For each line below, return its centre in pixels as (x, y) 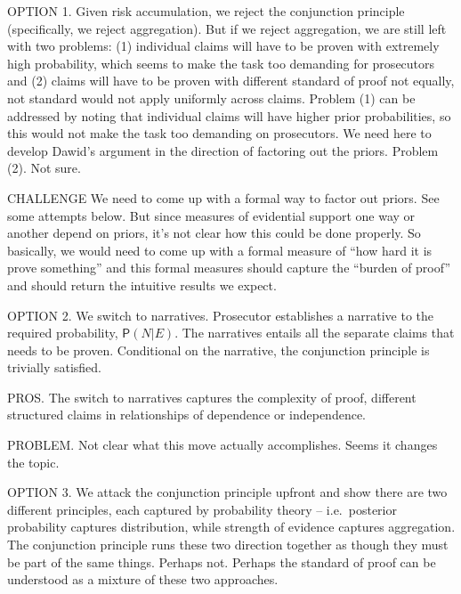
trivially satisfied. (54, 367)
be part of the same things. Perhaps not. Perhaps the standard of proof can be (222, 561)
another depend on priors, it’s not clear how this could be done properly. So (214, 233)
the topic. (33, 462)
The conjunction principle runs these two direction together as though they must (228, 545)
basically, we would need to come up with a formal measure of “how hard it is (220, 250)
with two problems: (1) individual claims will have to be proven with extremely (223, 46)
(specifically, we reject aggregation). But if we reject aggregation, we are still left (227, 28)
